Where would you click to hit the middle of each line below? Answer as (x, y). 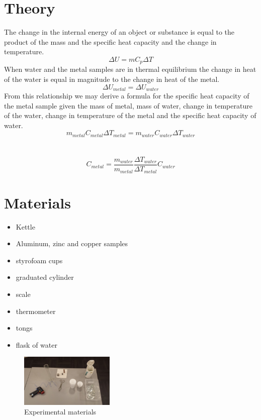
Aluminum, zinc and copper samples (72, 243)
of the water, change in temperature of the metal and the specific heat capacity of (130, 115)
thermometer (36, 311)
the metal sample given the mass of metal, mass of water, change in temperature (128, 105)
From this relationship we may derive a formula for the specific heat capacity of (127, 95)
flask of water (36, 344)
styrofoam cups (39, 260)
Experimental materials (60, 412)
